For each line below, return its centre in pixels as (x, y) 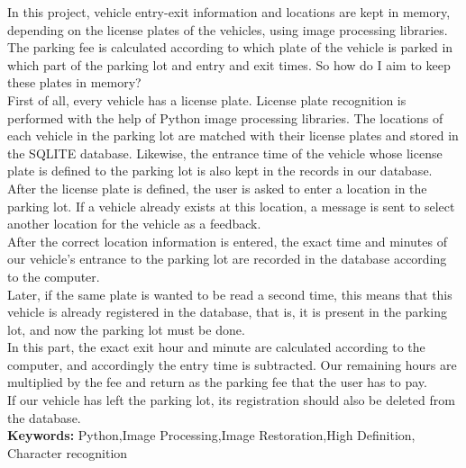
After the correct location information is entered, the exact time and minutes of (227, 241)
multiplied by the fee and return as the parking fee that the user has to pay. (217, 382)
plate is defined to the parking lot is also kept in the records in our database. (220, 171)
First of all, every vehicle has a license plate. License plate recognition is (207, 99)
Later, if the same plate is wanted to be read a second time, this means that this (230, 294)
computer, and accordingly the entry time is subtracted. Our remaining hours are (232, 364)
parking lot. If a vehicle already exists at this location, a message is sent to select (231, 206)
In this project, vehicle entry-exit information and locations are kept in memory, (229, 12)
